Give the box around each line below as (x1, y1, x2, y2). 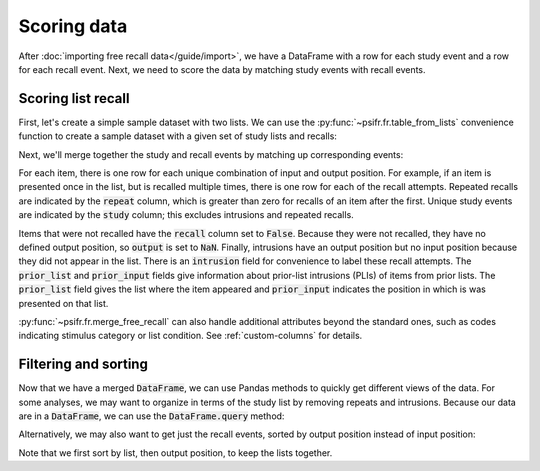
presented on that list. (18, 297, 109, 309)
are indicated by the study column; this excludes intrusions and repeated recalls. (18, 209, 354, 221)
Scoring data (18, 15, 128, 37)
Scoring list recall (18, 90, 130, 107)
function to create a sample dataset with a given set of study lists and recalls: (18, 130, 337, 142)
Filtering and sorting (18, 356, 149, 373)
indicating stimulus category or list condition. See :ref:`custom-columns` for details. (18, 330, 363, 342)
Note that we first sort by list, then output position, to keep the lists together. (18, 446, 333, 459)
